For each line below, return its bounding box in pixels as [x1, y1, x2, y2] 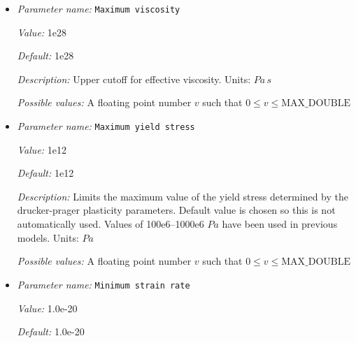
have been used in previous [222, 217, 338, 231]
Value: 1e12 [17, 142, 67, 156]
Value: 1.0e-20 [17, 300, 78, 315]
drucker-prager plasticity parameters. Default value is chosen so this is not [17, 203, 336, 217]
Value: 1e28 [17, 24, 67, 39]
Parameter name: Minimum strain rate [17, 277, 190, 291]
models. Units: [17, 230, 79, 245]
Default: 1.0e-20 [17, 324, 85, 339]
